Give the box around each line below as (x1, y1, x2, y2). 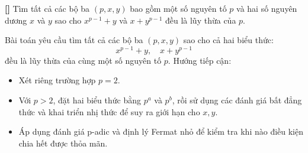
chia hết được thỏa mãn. (18, 136, 108, 149)
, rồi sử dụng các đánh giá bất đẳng (172, 94, 302, 106)
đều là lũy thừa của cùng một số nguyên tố (5, 54, 162, 66)
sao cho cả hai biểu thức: (183, 34, 274, 46)
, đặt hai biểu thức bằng (53, 94, 141, 106)
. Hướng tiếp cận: (168, 54, 232, 66)
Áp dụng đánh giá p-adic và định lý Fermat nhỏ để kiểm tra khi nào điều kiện (18, 125, 304, 138)
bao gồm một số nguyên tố (130, 2, 227, 14)
